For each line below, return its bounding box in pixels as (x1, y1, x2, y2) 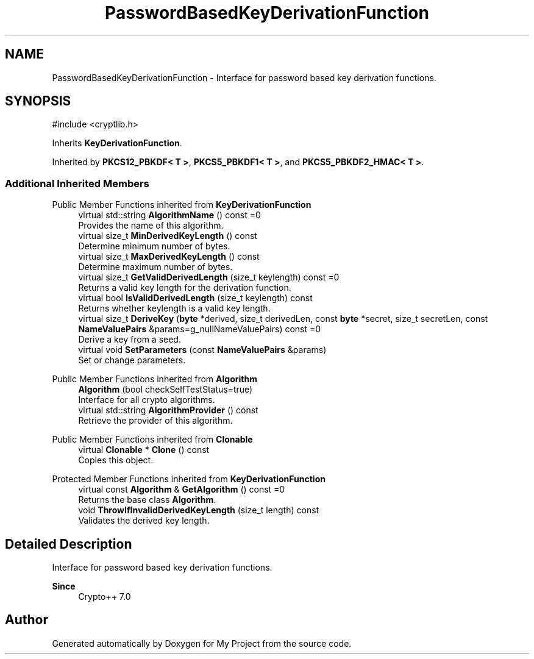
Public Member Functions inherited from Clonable (52, 434, 253, 445)
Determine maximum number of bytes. (78, 262, 233, 273)
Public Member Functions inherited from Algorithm (52, 374, 257, 385)
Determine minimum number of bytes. (78, 241, 230, 252)
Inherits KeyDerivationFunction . (52, 138, 182, 149)
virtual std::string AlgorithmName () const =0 (78, 210, 261, 221)
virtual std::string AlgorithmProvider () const (78, 405, 258, 416)
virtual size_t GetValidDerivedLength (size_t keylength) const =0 (78, 272, 340, 283)
